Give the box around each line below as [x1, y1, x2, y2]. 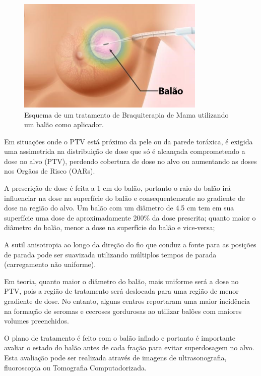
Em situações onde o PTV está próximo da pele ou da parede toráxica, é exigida [4, 136, 253, 146]
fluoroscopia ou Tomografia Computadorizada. [4, 362, 147, 372]
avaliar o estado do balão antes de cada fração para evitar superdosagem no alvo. [4, 342, 254, 353]
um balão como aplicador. [24, 119, 104, 130]
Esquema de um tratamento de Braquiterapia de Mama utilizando [24, 109, 229, 120]
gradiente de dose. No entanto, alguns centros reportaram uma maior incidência [4, 296, 250, 306]
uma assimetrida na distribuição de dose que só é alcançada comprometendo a [4, 146, 245, 156]
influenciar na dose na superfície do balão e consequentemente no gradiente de [4, 192, 245, 203]
